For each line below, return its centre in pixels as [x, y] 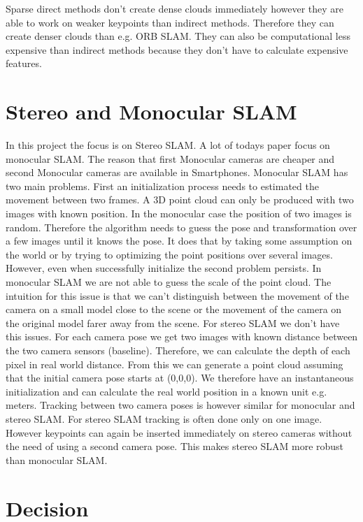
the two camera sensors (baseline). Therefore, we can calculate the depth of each [178, 350]
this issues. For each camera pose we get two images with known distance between [182, 336]
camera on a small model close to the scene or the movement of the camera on [174, 309]
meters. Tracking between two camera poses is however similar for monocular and [180, 405]
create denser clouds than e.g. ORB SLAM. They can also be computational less [178, 36]
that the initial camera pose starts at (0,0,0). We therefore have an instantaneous [180, 378]
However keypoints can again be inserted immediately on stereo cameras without [179, 432]
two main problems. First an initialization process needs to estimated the [162, 186]
